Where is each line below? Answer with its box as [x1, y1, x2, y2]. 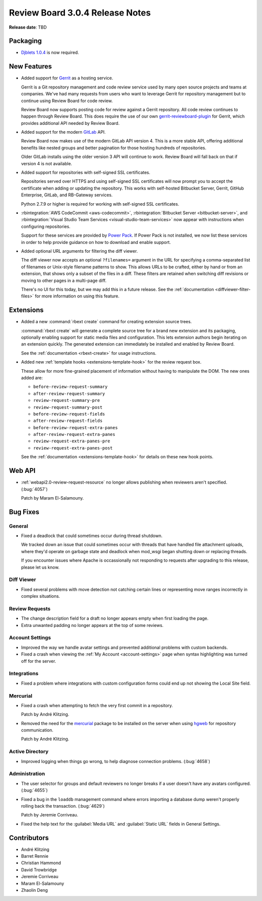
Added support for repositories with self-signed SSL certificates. [21, 170, 150, 175]
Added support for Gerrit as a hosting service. [21, 75, 114, 81]
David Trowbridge [21, 866, 57, 872]
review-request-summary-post [33, 404, 103, 410]
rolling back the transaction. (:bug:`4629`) [21, 803, 105, 809]
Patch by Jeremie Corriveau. [21, 812, 79, 818]
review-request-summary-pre [33, 398, 100, 403]
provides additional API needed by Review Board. [21, 120, 120, 126]
